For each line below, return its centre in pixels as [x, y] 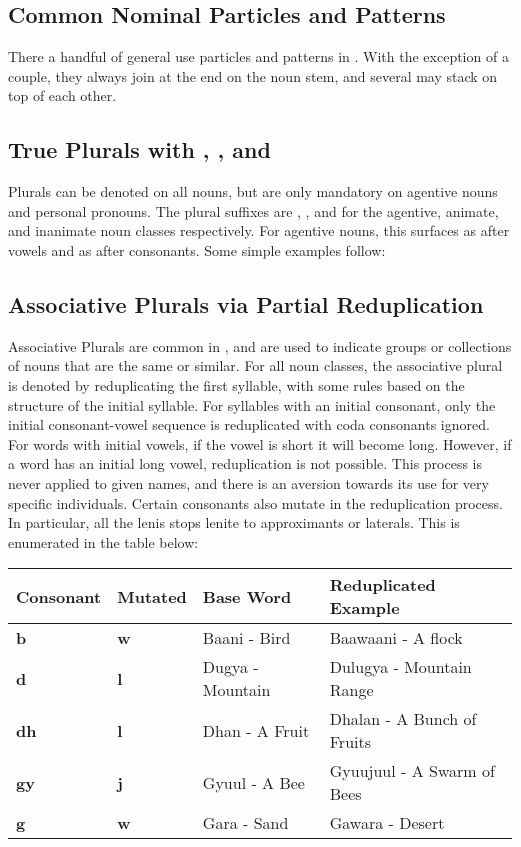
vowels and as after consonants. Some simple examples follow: [197, 249]
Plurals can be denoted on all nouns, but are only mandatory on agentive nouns [253, 191]
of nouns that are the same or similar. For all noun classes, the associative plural [255, 365]
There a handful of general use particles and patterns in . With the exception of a [258, 56]
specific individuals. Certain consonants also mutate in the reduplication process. [255, 502]
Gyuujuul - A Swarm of [412, 771]
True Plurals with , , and [139, 149]
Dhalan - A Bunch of [403, 719]
